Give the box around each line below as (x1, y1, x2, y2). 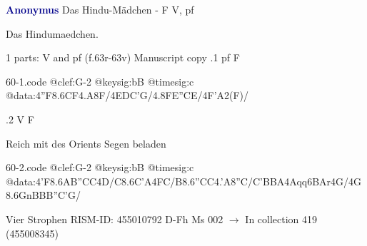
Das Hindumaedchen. (6, 26, 99, 41)
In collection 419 (245, 211, 318, 226)
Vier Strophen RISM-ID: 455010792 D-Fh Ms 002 (6, 211, 223, 226)
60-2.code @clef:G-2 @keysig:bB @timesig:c (6, 160, 194, 175)
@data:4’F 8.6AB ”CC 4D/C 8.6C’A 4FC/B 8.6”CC (6, 173, 214, 188)
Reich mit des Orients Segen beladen (6, 135, 166, 150)
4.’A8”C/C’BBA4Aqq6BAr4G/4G (213, 173, 362, 188)
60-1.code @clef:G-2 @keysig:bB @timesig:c (6, 73, 194, 88)
